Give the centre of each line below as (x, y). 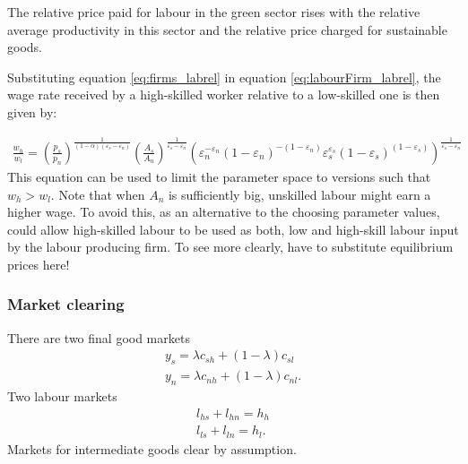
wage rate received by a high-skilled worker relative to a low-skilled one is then (224, 95)
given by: (32, 112)
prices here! (39, 264)
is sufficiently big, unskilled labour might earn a (299, 194)
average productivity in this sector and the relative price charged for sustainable (227, 29)
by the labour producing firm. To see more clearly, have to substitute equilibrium (230, 247)
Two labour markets (62, 395)
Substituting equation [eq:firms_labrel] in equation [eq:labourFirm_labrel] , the (224, 77)
